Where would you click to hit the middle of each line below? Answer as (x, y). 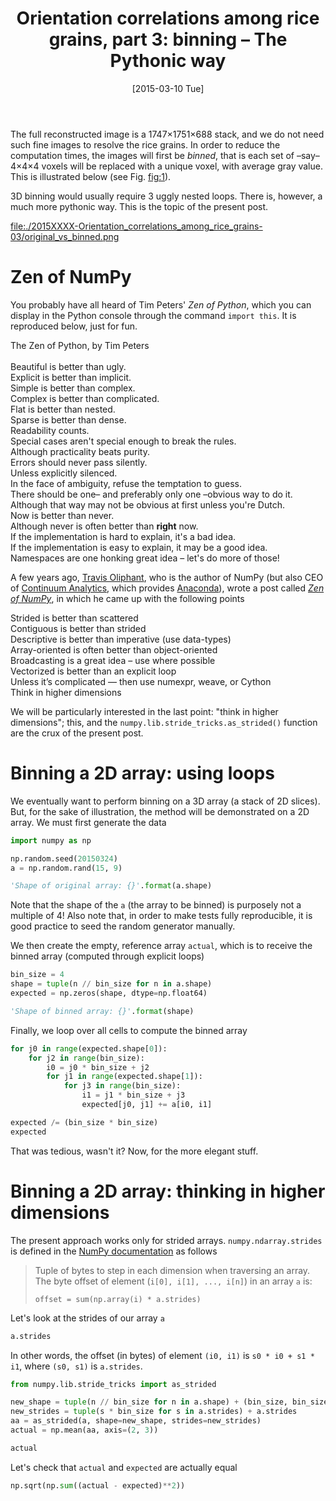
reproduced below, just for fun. (74, 326)
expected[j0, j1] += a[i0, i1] (147, 1105)
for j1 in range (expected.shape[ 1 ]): (124, 1077)
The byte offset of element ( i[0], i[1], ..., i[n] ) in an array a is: (173, 1281)
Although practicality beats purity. (80, 451)
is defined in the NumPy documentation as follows (114, 1251)
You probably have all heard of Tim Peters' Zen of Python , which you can (161, 304)
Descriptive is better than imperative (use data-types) (121, 639)
